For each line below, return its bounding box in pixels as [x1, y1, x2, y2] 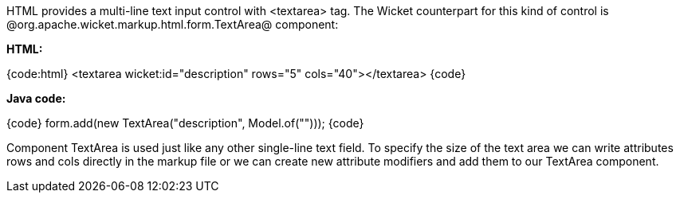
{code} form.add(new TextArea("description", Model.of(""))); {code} [6, 116, 364, 130]
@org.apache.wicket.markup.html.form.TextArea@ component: [6, 18, 339, 31]
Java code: [6, 92, 66, 105]
